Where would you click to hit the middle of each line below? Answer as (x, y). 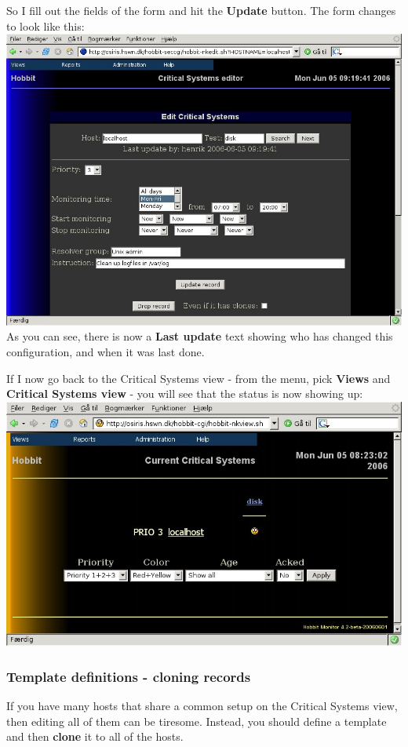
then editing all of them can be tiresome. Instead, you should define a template (197, 721)
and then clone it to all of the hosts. (95, 736)
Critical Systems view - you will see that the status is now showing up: (185, 394)
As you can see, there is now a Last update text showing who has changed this (200, 336)
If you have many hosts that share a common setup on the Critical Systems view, (202, 706)
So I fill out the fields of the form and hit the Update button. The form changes (201, 10)
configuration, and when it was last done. (106, 351)
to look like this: (46, 26)
